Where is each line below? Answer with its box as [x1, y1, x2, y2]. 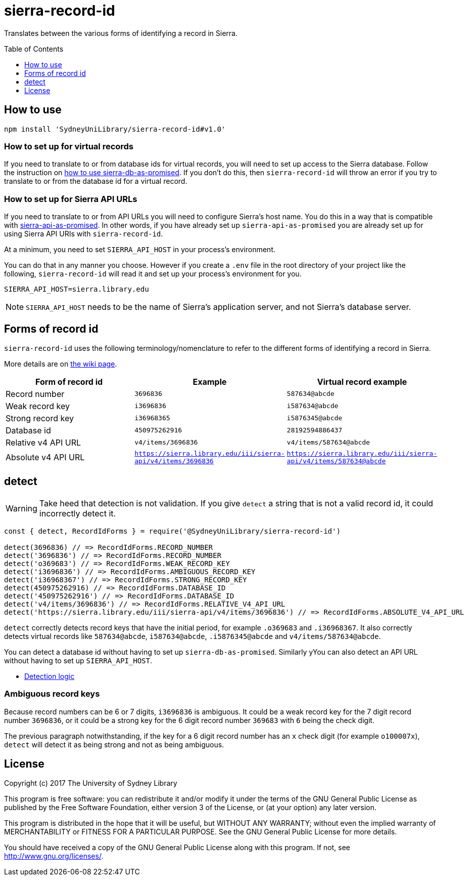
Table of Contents [4, 44, 64, 53]
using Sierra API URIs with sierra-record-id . [4, 229, 163, 238]
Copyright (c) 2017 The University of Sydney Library [4, 779, 177, 788]
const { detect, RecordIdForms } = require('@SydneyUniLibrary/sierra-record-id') [4, 527, 341, 535]
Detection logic [24, 671, 75, 681]
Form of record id [35, 376, 103, 387]
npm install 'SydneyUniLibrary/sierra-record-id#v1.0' [4, 125, 226, 133]
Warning [6, 503, 37, 513]
